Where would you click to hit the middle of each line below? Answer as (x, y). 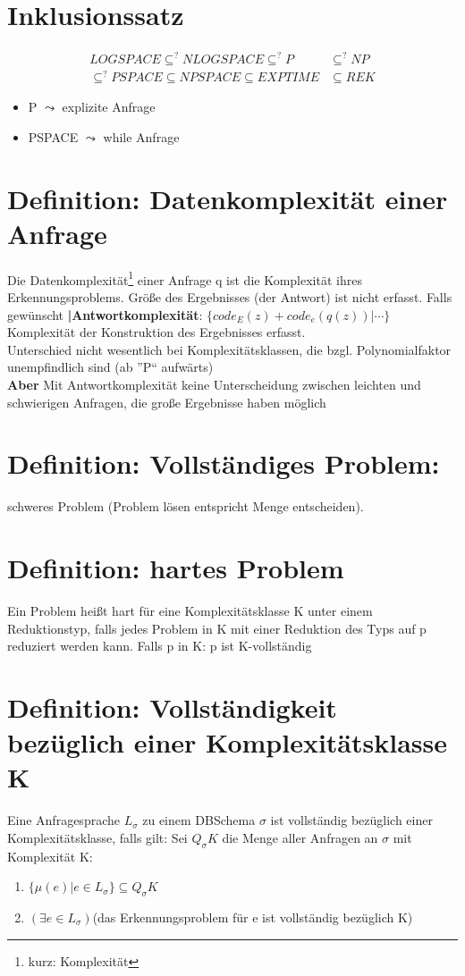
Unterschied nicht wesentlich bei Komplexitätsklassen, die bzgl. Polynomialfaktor (229, 349)
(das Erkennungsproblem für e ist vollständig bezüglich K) (253, 917)
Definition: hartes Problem (176, 568)
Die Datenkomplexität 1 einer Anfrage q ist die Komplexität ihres (185, 278)
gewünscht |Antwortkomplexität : (105, 314)
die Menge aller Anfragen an (300, 837)
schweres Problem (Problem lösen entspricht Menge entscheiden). (186, 506)
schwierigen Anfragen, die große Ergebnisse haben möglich (167, 402)
